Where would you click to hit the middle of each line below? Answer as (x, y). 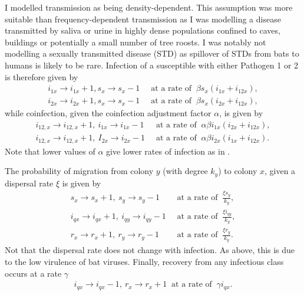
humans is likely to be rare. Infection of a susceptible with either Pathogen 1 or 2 (152, 65)
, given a (280, 171)
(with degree (185, 171)
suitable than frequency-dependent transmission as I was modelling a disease (143, 19)
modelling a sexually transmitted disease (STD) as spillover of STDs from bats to (152, 53)
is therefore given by (42, 76)
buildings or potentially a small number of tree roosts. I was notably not (136, 42)
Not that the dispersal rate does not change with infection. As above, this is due (150, 250)
